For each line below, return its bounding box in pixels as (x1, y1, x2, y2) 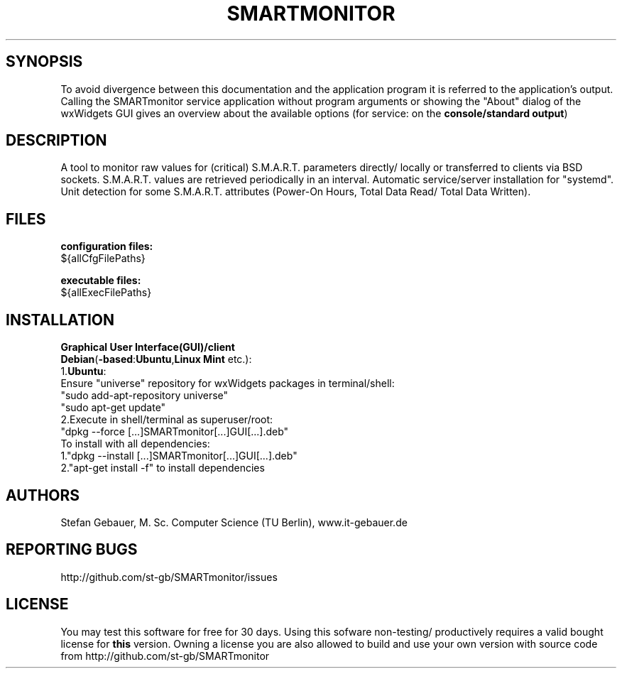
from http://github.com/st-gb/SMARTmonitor (60, 649, 270, 662)
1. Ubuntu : (60, 365, 107, 378)
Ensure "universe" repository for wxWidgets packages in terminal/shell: (60, 377, 395, 390)
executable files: (60, 274, 141, 287)
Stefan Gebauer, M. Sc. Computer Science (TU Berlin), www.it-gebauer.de (60, 516, 408, 528)
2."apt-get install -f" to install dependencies (60, 462, 265, 474)
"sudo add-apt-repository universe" (60, 389, 229, 402)
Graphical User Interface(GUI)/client (60, 341, 235, 354)
